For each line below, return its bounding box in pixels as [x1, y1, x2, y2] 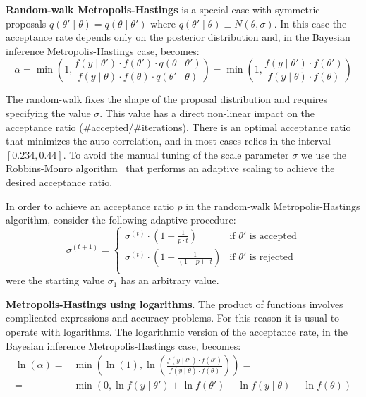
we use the [300, 147, 347, 161]
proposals [6, 16, 47, 30]
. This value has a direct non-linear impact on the [99, 105, 315, 120]
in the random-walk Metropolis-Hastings [185, 198, 360, 213]
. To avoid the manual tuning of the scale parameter [63, 147, 289, 161]
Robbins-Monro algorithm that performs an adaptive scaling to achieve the [6, 161, 335, 176]
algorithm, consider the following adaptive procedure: [6, 212, 236, 227]
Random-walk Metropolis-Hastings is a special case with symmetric [6, 2, 320, 16]
